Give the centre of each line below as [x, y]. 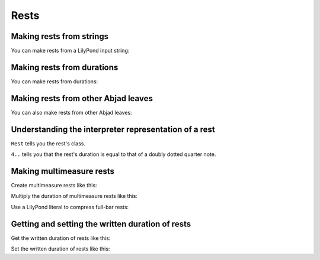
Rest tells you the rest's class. [48, 143]
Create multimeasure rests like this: [54, 186]
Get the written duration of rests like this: [61, 238]
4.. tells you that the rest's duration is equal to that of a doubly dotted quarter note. [113, 154]
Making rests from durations [65, 67]
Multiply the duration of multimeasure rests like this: [74, 196]
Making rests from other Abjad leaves [82, 98]
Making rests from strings [60, 36]
